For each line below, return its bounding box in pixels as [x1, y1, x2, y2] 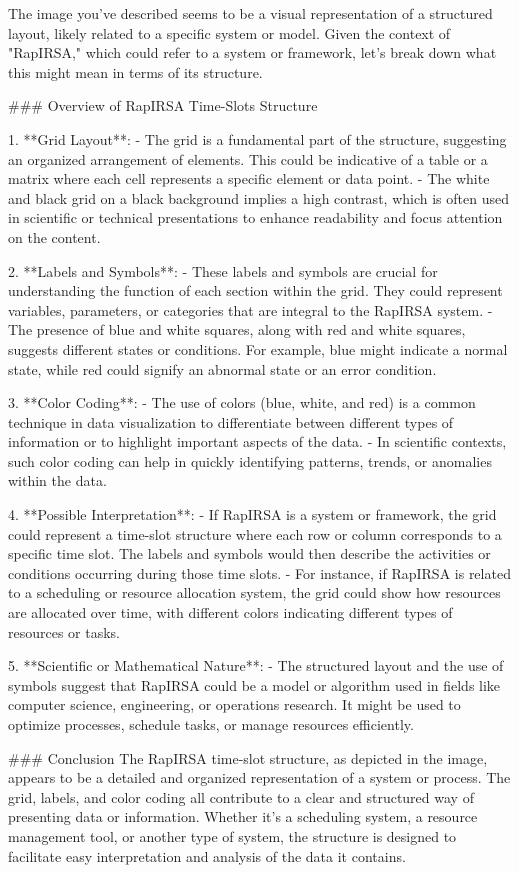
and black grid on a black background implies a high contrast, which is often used [8, 187, 509, 208]
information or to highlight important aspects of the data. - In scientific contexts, [8, 431, 507, 452]
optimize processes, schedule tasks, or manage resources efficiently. [8, 714, 414, 734]
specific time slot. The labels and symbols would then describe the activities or [8, 543, 491, 564]
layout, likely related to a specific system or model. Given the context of [8, 22, 451, 43]
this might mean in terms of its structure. [8, 61, 263, 82]
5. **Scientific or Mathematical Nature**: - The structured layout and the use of [8, 655, 504, 676]
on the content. [8, 226, 101, 247]
